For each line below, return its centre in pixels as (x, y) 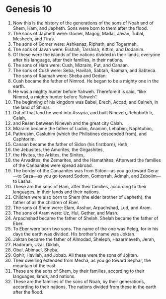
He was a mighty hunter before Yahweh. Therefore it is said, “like (79, 91)
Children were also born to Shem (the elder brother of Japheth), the (82, 197)
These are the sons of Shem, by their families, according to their (79, 271)
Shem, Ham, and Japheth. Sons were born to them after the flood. (80, 28)
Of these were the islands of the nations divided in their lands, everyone (86, 54)
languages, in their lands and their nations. (56, 192)
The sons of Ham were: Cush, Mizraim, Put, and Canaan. (71, 65)
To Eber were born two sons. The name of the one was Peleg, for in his (85, 228)
